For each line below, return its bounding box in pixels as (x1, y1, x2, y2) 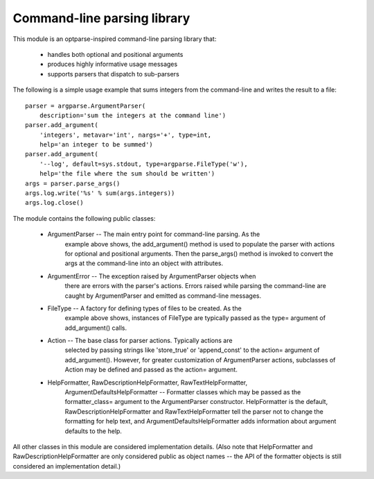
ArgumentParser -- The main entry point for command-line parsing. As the (47, 230, 260, 239)
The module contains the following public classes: (12, 214, 156, 222)
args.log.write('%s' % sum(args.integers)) (25, 190, 175, 197)
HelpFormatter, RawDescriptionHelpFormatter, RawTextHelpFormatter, (47, 378, 248, 387)
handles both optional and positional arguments (47, 50, 184, 58)
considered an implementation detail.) (12, 462, 121, 470)
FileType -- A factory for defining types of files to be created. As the (47, 304, 242, 312)
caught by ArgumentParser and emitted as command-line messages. (64, 292, 262, 300)
